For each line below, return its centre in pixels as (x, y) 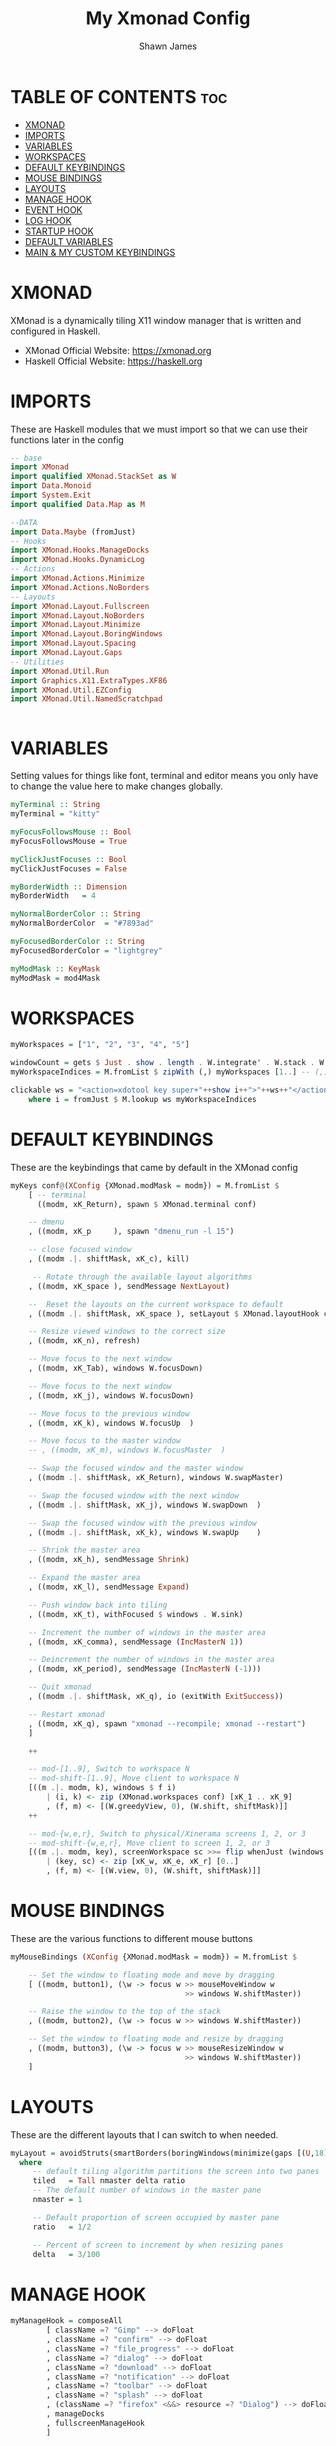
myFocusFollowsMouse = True (69, 841)
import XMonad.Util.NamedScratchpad (86, 699)
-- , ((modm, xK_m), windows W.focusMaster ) (127, 1450)
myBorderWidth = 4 (53, 896)
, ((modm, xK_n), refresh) (84, 1341)
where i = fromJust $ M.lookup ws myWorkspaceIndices (142, 1099)
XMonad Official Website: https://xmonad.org (118, 350)
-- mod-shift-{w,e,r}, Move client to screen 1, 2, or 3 (149, 1843)
